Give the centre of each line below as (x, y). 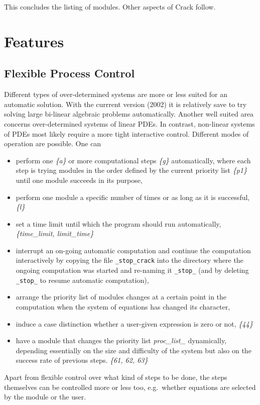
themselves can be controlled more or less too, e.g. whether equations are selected (130, 387)
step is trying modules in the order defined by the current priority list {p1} (131, 170)
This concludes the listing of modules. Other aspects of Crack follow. (110, 7)
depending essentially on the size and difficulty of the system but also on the (134, 350)
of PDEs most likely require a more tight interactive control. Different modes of (126, 133)
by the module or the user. (45, 397)
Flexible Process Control (70, 73)
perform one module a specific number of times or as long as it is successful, (133, 197)
